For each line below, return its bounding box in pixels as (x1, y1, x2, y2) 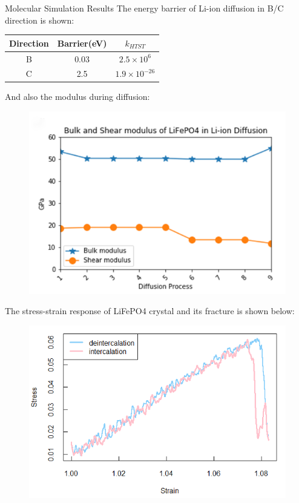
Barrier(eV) (57, 36, 107, 49)
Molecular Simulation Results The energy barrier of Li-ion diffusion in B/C (5, 2, 284, 14)
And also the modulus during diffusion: (5, 90, 150, 103)
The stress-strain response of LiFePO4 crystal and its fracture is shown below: (5, 304, 295, 317)
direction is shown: (5, 13, 74, 26)
